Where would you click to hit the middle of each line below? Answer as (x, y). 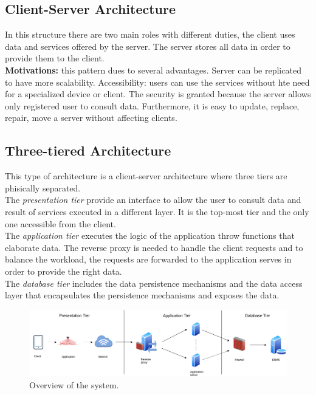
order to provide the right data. (64, 271)
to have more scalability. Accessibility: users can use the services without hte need (157, 82)
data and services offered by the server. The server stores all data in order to (148, 46)
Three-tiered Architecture (88, 150)
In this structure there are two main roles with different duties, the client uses (150, 34)
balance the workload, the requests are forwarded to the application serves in (148, 259)
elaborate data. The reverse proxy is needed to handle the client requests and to (154, 247)
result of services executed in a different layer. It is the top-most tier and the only (157, 211)
